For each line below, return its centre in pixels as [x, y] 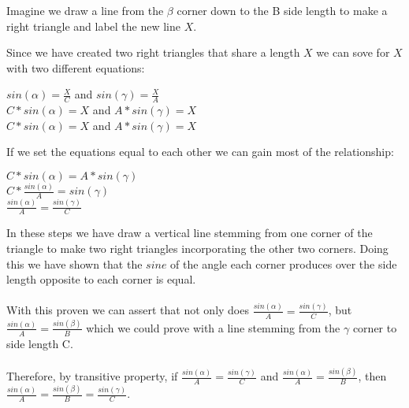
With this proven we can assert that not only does [128, 310]
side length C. [40, 343]
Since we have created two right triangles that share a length [153, 52]
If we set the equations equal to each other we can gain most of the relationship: [200, 152]
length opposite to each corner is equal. [101, 279]
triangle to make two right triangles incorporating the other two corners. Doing [197, 248]
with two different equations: [76, 67]
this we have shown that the [74, 263]
